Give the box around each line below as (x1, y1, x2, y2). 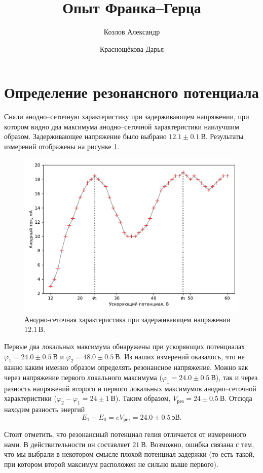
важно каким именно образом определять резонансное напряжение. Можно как (4, 362, 248, 373)
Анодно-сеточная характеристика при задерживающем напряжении (24, 314, 231, 324)
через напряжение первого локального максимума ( (4, 372, 162, 383)
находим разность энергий (4, 404, 85, 415)
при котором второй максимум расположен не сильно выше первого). (4, 459, 218, 469)
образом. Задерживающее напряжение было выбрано (4, 131, 167, 142)
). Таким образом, (115, 393, 171, 403)
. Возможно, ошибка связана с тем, (145, 438, 254, 449)
